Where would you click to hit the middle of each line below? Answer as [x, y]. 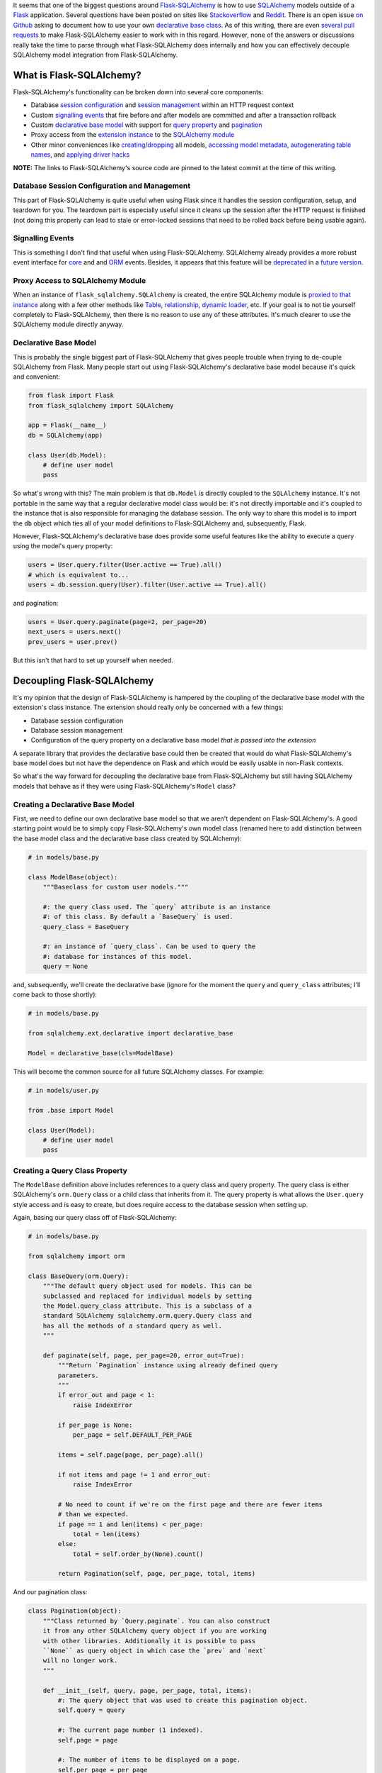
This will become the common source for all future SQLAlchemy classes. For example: [139, 1072]
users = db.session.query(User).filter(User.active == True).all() [147, 585]
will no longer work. [80, 1661]
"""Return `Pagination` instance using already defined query [168, 1366]
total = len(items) [106, 1534]
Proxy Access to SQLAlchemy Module [80, 280]
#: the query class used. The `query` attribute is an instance [157, 907]
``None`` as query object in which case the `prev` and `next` [155, 1651]
